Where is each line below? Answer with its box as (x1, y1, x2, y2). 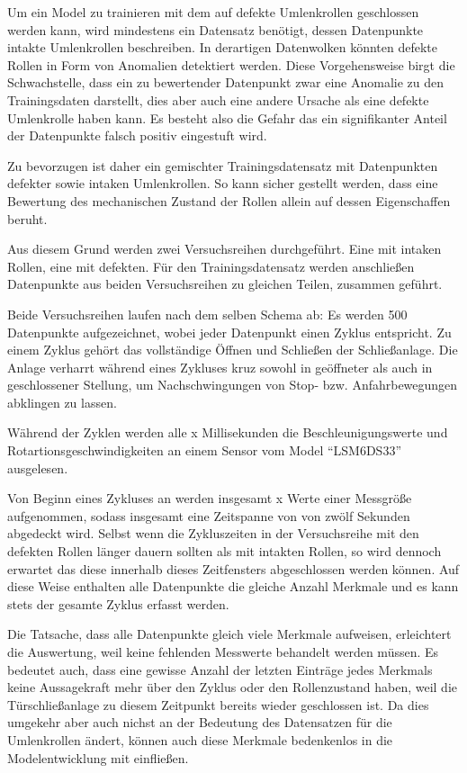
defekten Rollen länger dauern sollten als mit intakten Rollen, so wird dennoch (7, 542, 442, 561)
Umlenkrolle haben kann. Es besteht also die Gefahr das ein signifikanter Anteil (7, 108, 447, 127)
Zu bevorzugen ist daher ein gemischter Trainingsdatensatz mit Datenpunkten (7, 156, 438, 175)
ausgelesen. (7, 458, 68, 477)
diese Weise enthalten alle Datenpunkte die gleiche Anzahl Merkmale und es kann (7, 577, 459, 596)
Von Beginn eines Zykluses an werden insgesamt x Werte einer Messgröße (7, 489, 412, 508)
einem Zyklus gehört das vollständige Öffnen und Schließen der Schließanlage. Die (7, 340, 458, 359)
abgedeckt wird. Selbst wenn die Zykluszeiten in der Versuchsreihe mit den (7, 524, 419, 543)
